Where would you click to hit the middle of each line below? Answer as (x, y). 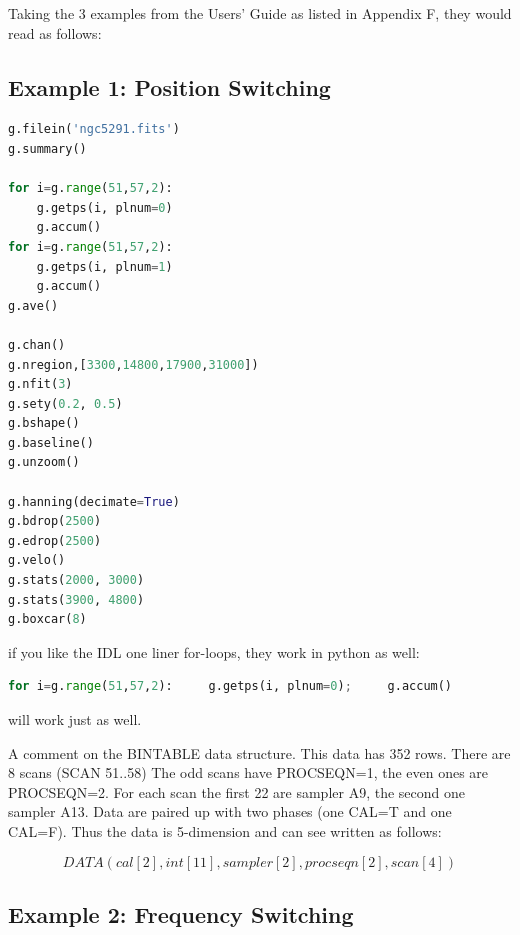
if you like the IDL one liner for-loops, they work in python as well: (214, 651)
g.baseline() (51, 442)
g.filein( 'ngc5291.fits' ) (94, 129)
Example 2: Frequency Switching (181, 913)
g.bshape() (44, 423)
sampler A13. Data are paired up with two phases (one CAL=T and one (230, 811)
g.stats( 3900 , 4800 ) (76, 599)
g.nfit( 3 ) (40, 384)
